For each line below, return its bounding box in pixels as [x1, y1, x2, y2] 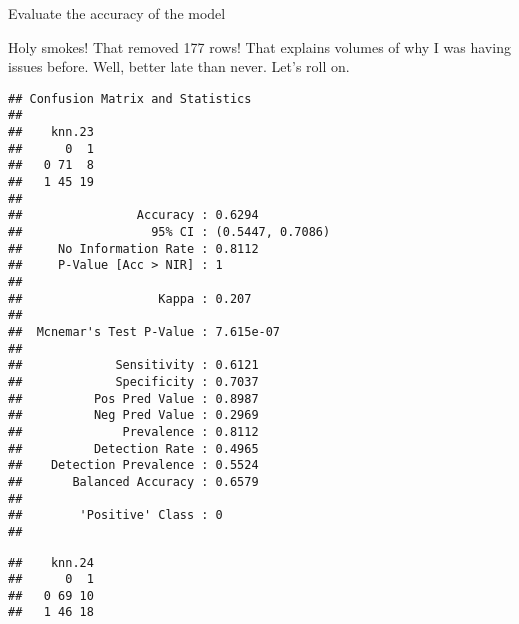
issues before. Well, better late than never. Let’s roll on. [8, 56, 350, 77]
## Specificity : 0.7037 [8, 374, 259, 389]
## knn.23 [8, 125, 94, 140]
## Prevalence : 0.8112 [8, 424, 259, 439]
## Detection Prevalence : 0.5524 [8, 458, 259, 473]
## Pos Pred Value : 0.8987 [8, 391, 259, 406]
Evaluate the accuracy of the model [8, 3, 226, 23]
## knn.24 [8, 555, 94, 570]
